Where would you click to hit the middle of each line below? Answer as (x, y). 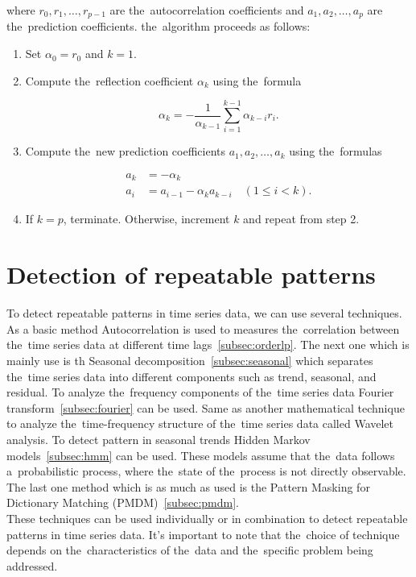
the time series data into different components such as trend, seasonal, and (192, 376)
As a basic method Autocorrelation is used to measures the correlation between (203, 328)
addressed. (32, 565)
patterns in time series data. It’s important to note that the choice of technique (203, 534)
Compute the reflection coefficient (109, 80)
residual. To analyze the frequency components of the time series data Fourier (200, 392)
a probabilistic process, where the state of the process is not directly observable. (206, 471)
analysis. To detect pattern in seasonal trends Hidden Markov (159, 439)
